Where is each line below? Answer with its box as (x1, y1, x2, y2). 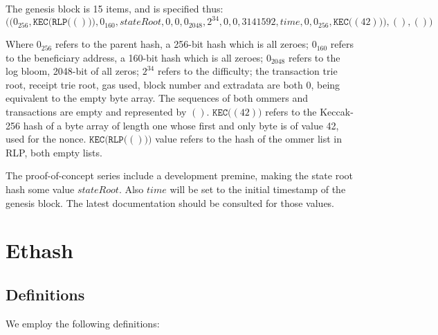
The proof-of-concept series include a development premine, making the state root (6, 168, 354, 183)
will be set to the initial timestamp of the (170, 182, 346, 197)
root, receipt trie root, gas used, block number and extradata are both (6, 77, 303, 91)
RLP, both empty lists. (6, 145, 102, 159)
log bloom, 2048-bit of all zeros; (6, 64, 140, 78)
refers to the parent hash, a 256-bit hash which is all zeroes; (55, 37, 309, 51)
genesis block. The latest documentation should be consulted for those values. (6, 195, 335, 210)
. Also (118, 182, 144, 197)
